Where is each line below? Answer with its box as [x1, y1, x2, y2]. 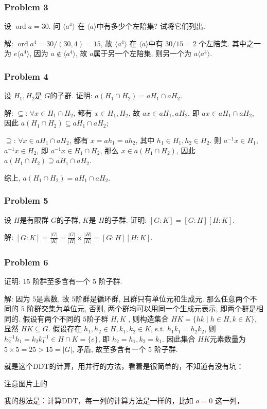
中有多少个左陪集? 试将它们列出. [96, 21, 205, 31]
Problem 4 [4, 69, 48, 82]
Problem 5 [4, 194, 48, 207]
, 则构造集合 [128, 313, 169, 324]
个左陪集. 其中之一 [199, 38, 261, 48]
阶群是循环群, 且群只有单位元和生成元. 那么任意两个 [75, 293, 250, 304]
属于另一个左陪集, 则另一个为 [93, 48, 192, 59]
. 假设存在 [48, 323, 82, 334]
